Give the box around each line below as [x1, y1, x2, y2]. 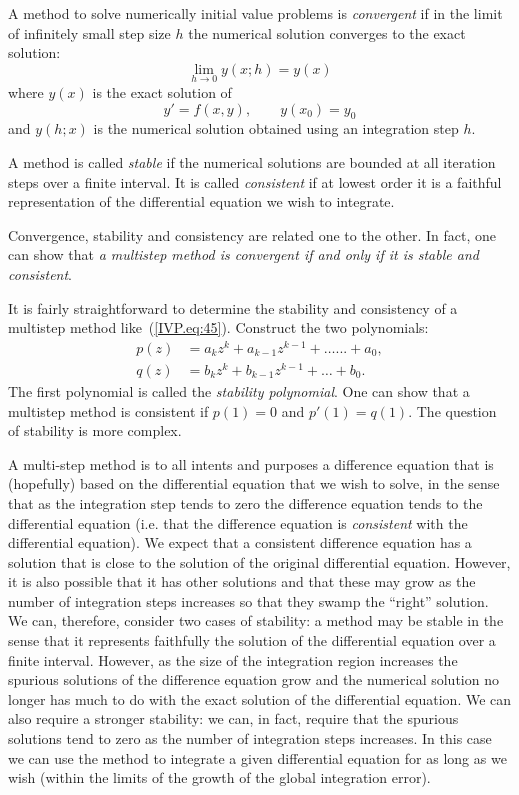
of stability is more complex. [8, 420, 182, 441]
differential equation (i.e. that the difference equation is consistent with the [8, 512, 468, 533]
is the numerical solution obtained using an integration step [93, 118, 459, 139]
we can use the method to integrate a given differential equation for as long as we [8, 747, 507, 768]
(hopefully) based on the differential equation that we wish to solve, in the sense [8, 473, 500, 494]
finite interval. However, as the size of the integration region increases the [8, 649, 458, 670]
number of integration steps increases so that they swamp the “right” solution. [8, 590, 489, 611]
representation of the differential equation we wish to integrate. [8, 191, 395, 212]
